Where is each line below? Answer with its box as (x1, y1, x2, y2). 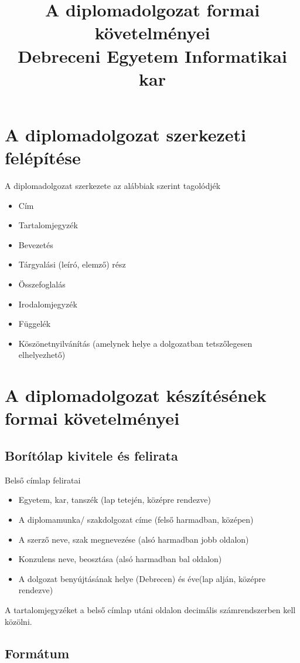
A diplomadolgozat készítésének (5, 383, 267, 407)
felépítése (5, 146, 81, 170)
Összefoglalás (18, 278, 66, 290)
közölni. (5, 615, 32, 627)
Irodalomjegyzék (18, 297, 77, 310)
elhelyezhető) (18, 349, 66, 361)
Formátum (5, 644, 69, 662)
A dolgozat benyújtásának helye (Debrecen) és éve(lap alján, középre (18, 572, 265, 584)
